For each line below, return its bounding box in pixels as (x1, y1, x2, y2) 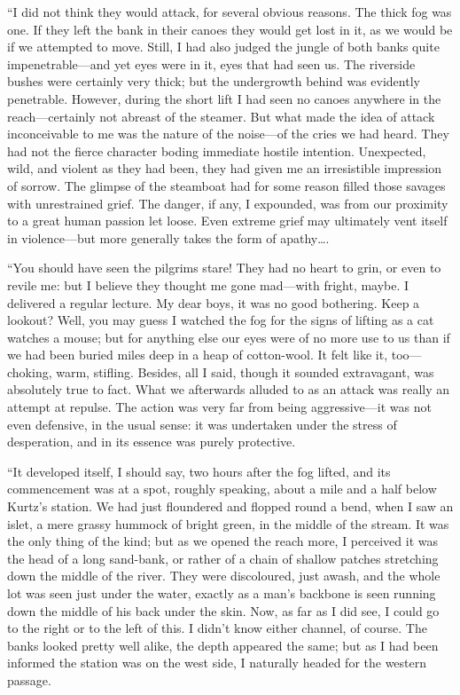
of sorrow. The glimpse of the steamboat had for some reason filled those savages (7, 176, 446, 194)
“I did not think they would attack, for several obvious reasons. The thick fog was (7, 3, 452, 20)
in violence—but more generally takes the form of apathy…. (7, 228, 330, 247)
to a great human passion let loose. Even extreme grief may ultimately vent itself (7, 211, 448, 230)
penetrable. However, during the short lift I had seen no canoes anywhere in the (7, 89, 441, 107)
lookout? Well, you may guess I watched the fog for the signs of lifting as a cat (7, 311, 434, 329)
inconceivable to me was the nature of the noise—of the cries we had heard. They (7, 124, 449, 143)
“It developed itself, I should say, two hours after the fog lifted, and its (7, 462, 391, 480)
